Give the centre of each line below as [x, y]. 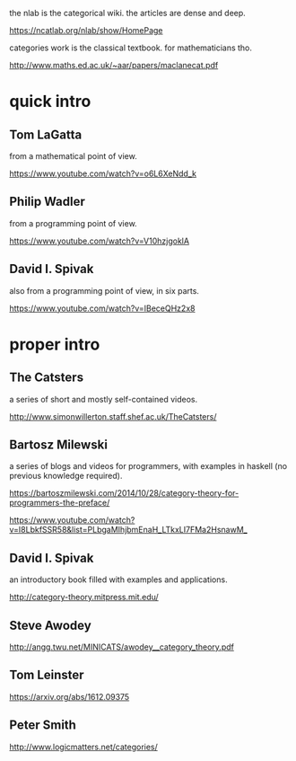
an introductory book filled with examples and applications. [118, 580]
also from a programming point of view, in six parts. [104, 290]
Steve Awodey [50, 625]
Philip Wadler [47, 202]
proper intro [55, 344]
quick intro [50, 102]
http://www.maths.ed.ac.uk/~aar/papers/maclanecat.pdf [114, 65]
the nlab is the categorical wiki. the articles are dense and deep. [128, 13]
